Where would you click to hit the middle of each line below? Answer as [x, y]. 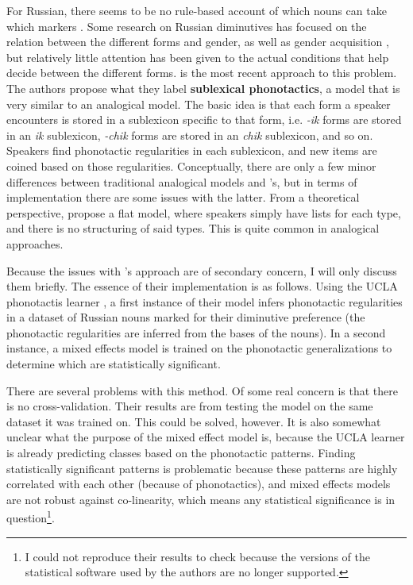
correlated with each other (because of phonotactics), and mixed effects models [199, 484]
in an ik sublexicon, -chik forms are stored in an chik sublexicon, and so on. [190, 135]
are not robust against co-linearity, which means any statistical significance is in [201, 499]
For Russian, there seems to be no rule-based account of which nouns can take [197, 10]
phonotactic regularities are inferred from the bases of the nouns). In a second [196, 332]
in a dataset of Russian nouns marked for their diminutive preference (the [186, 317]
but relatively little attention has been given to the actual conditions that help [198, 57]
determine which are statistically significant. [114, 364]
